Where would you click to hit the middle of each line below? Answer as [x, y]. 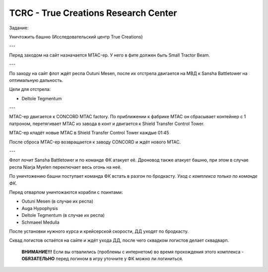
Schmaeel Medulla [40, 222]
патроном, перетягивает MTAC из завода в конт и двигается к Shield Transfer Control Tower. [107, 124]
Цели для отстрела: [30, 89]
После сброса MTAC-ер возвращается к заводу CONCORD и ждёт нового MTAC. [95, 142]
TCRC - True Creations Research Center [93, 13]
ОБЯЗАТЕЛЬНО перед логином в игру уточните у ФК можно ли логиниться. [102, 259]
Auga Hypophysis [40, 208]
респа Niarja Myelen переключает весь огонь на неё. [65, 167]
